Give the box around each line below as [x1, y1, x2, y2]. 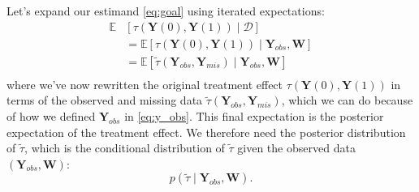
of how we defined [6, 107, 96, 124]
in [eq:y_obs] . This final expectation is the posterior [124, 107, 384, 124]
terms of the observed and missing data [6, 92, 203, 109]
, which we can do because [281, 92, 413, 109]
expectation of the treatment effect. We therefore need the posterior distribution [6, 123, 406, 140]
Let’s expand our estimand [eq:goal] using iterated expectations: [6, 2, 325, 19]
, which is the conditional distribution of [24, 139, 225, 156]
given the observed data [237, 139, 356, 156]
